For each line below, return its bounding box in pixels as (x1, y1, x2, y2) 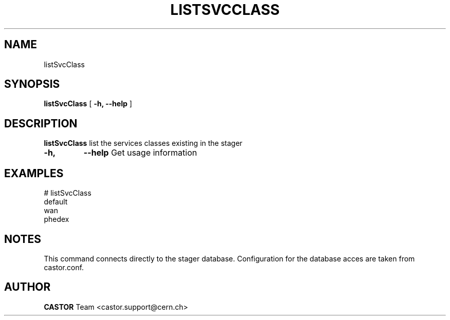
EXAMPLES (4, 166, 64, 180)
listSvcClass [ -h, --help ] (44, 99, 133, 108)
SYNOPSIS (4, 78, 60, 91)
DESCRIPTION (4, 117, 78, 130)
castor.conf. (44, 262, 84, 272)
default (44, 197, 68, 206)
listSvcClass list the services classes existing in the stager (44, 139, 242, 148)
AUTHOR (4, 280, 51, 294)
